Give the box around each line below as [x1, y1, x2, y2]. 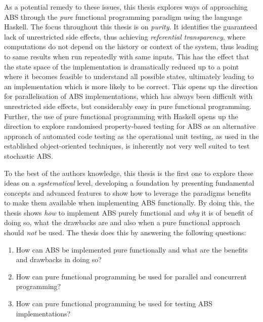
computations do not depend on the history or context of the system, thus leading [4, 41, 258, 52]
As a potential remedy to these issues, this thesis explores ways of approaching [4, 2, 248, 12]
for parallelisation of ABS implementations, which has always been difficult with [4, 91, 253, 101]
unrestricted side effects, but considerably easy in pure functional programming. [4, 100, 252, 111]
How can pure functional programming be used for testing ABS [16, 298, 213, 309]
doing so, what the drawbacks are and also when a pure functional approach [4, 217, 240, 228]
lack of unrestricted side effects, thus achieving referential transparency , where [4, 31, 246, 42]
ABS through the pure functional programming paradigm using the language [4, 11, 242, 22]
